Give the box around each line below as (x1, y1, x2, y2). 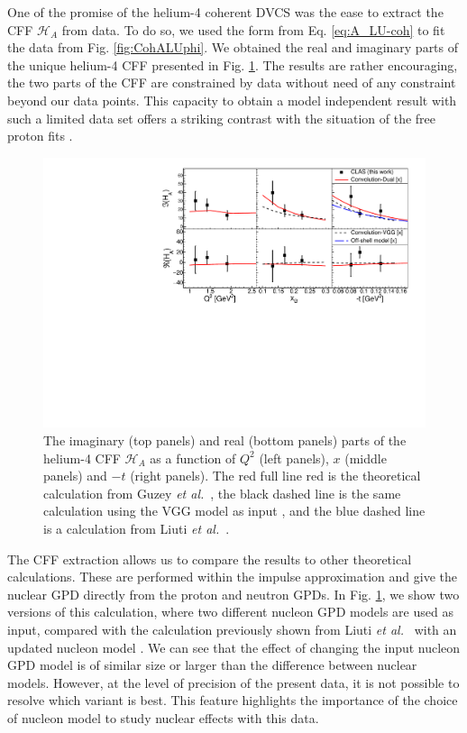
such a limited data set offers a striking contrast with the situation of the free (7, 108, 436, 127)
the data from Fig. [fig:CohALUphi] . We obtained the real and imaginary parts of (7, 38, 459, 57)
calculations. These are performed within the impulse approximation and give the (7, 567, 457, 586)
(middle (344, 448, 387, 467)
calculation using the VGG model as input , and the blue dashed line (43, 501, 426, 520)
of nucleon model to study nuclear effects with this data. (7, 708, 319, 727)
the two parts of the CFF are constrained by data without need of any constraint (7, 73, 456, 92)
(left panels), (259, 448, 329, 467)
